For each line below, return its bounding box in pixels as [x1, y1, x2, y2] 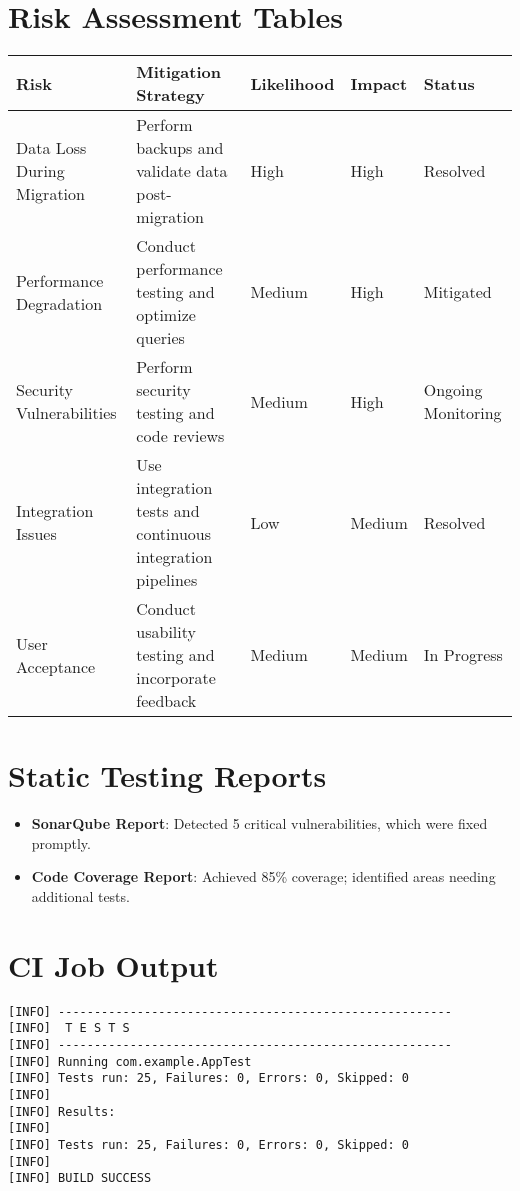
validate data [136, 159, 228, 183]
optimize [136, 303, 196, 327]
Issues [16, 522, 57, 546]
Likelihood [250, 71, 335, 95]
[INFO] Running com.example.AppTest [8, 1054, 252, 1069]
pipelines [136, 568, 198, 592]
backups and [136, 136, 224, 160]
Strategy [136, 83, 205, 107]
